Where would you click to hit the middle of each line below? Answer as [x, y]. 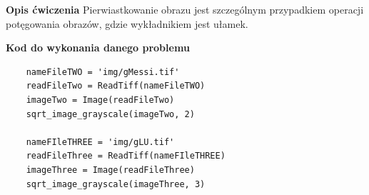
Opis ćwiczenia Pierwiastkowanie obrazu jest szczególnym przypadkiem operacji [185, 9]
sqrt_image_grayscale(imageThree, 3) [116, 184]
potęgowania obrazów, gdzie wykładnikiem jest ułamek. [127, 23]
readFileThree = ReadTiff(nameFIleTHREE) [126, 156]
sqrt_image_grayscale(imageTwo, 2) [110, 114]
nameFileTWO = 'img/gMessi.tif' [103, 72]
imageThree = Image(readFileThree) [110, 170]
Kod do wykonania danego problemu [98, 47]
